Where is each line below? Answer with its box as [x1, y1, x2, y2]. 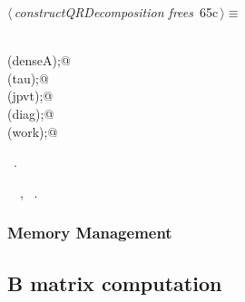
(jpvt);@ [7, 86, 54, 105]
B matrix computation [7, 268, 222, 297]
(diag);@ [7, 103, 54, 122]
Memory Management [7, 221, 172, 244]
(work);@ [7, 122, 58, 141]
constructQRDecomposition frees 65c [14, 3, 219, 21]
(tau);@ [7, 68, 49, 87]
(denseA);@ [7, 51, 71, 70]
